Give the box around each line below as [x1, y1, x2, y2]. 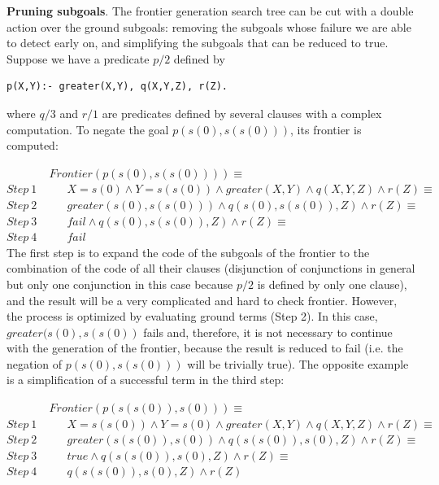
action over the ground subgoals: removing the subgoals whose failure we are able [7, 18, 411, 35]
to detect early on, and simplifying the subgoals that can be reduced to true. [7, 34, 389, 51]
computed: [7, 137, 59, 154]
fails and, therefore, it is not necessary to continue [143, 323, 393, 340]
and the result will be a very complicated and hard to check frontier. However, [7, 291, 398, 308]
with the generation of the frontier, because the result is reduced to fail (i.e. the [7, 339, 403, 356]
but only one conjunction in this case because [7, 275, 233, 292]
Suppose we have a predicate [7, 50, 150, 67]
